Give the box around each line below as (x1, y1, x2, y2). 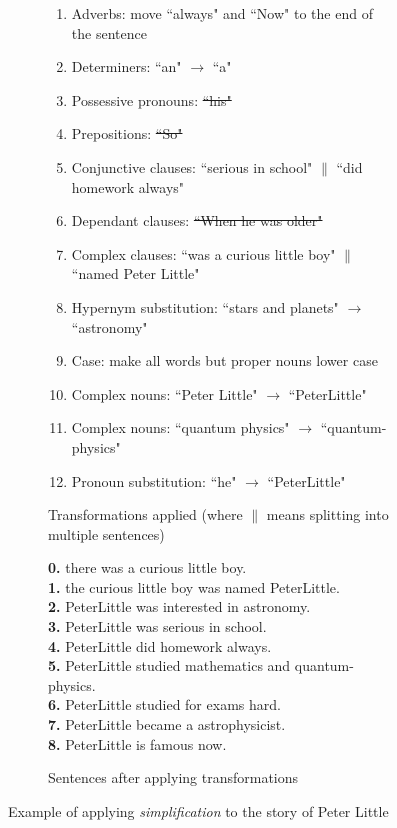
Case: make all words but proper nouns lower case (71, 350, 378, 371)
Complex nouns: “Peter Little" (71, 383, 258, 404)
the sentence (71, 22, 147, 43)
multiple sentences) (48, 523, 165, 544)
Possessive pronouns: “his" (71, 89, 232, 110)
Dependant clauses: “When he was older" (71, 210, 323, 231)
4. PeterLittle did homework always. (48, 635, 272, 656)
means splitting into (266, 504, 389, 525)
